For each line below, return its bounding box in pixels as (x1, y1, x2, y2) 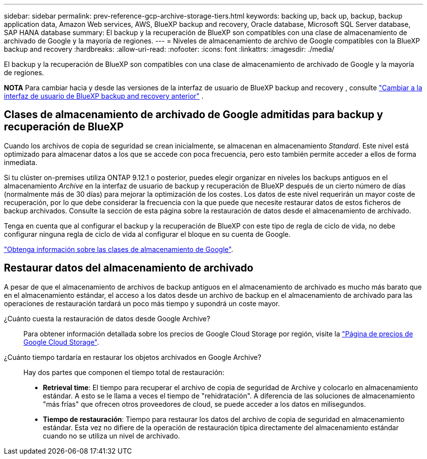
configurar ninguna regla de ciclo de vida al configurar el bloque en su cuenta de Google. (4, 229, 291, 238)
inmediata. (4, 158, 38, 167)
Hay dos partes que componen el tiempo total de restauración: (23, 368, 225, 376)
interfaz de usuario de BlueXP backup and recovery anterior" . (4, 92, 204, 100)
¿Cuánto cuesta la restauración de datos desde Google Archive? (4, 314, 211, 323)
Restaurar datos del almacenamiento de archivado (4, 262, 253, 274)
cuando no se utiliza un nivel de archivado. (43, 431, 180, 440)
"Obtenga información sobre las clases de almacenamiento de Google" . (4, 245, 233, 253)
